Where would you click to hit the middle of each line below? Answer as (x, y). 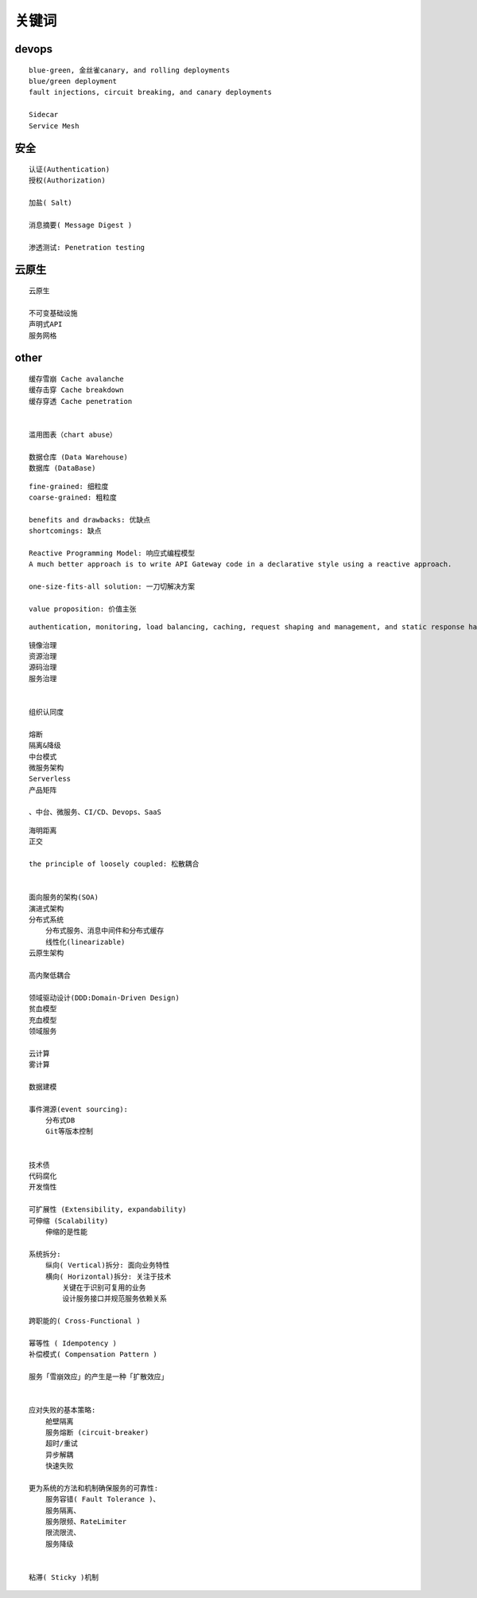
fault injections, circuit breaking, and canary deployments (150, 92)
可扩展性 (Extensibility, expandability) (108, 1210)
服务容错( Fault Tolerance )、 (103, 1499)
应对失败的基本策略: (62, 1410)
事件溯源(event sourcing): (79, 1109)
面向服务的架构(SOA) (64, 897)
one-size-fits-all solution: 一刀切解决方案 (112, 587)
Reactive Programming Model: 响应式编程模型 (112, 553)
